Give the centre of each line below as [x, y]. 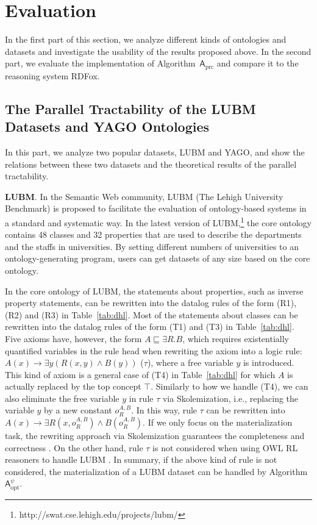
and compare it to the [258, 63]
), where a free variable [190, 362]
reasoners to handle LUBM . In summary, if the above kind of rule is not [141, 459]
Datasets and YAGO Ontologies [107, 127]
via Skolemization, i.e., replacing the [230, 398]
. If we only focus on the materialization [218, 422]
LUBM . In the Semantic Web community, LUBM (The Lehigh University [144, 196]
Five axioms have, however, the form [73, 338]
